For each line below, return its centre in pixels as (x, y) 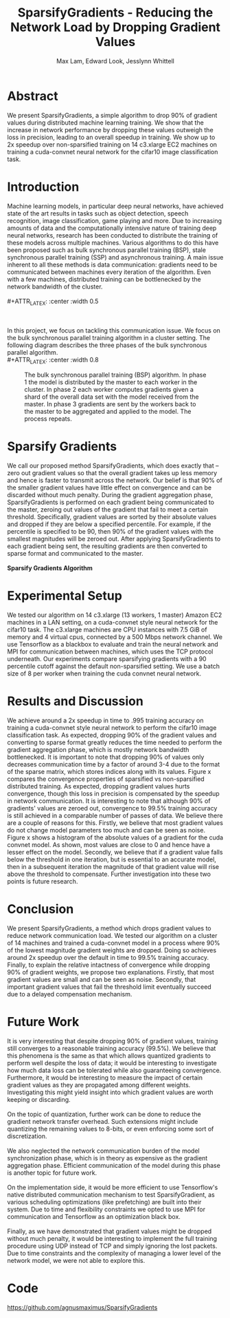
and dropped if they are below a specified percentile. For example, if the (109, 524)
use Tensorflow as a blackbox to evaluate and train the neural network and (113, 645)
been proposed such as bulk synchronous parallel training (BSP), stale (106, 250)
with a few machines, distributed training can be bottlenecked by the (104, 279)
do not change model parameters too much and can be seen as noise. (106, 830)
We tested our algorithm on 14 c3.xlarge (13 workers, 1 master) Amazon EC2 (115, 615)
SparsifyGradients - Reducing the (115, 13)
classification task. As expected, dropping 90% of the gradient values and (112, 735)
